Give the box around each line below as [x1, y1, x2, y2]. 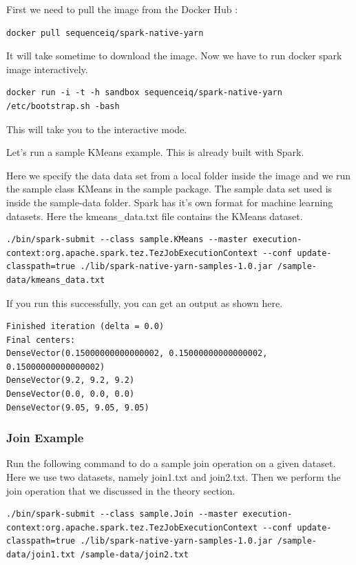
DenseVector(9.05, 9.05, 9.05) [6, 402, 149, 413]
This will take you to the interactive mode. [6, 121, 187, 136]
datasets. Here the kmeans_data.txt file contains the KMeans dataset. [6, 208, 303, 223]
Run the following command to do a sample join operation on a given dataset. [6, 456, 336, 470]
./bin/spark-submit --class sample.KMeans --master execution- [6, 235, 302, 245]
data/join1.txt [6, 550, 76, 560]
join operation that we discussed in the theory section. [6, 483, 235, 497]
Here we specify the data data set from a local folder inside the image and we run [6, 168, 351, 182]
